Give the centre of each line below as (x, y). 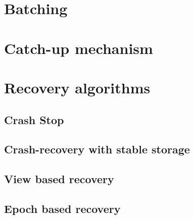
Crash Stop (34, 119)
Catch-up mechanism (79, 48)
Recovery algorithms (77, 87)
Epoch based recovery (62, 208)
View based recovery (59, 179)
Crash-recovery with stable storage (97, 149)
